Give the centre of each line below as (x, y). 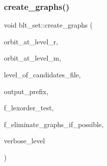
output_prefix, (26, 91)
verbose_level (25, 141)
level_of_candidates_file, (42, 74)
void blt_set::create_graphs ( (48, 25)
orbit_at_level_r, (31, 41)
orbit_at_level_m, (33, 58)
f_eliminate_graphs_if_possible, (54, 124)
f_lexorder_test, (29, 108)
